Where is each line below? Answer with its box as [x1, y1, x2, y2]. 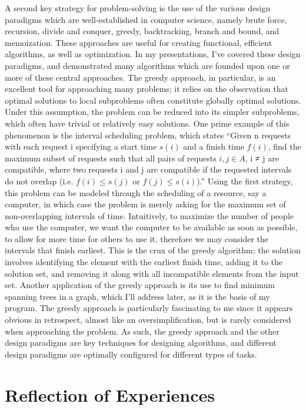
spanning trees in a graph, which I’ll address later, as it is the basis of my [5, 290, 270, 302]
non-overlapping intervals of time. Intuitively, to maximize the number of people [5, 209, 294, 221]
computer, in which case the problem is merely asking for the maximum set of [5, 198, 286, 210]
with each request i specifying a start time [5, 140, 157, 153]
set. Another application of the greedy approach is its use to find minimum [5, 279, 275, 291]
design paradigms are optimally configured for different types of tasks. [5, 348, 257, 360]
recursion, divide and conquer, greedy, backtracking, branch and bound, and [5, 25, 280, 37]
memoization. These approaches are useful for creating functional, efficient [5, 36, 272, 48]
